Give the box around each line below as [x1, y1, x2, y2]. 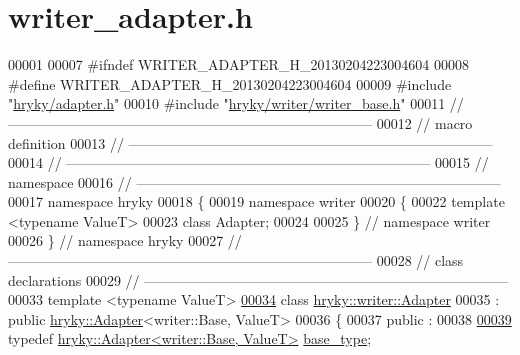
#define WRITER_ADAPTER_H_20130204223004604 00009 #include [8, 73, 452, 94]
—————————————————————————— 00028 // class [8, 250, 464, 271]
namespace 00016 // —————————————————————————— [8, 171, 501, 192]
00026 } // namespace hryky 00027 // [8, 230, 242, 251]
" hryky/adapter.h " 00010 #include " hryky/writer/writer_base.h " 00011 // [8, 93, 464, 114]
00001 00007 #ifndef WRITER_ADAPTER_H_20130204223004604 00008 [8, 54, 470, 75]
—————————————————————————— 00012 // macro [8, 112, 473, 133]
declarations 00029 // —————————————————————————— [8, 269, 509, 290]
